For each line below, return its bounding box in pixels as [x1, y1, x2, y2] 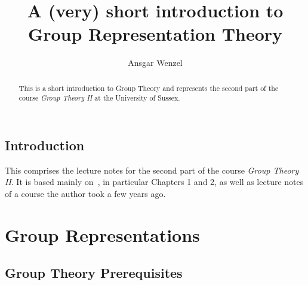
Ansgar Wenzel [128, 56, 183, 69]
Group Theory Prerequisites [5, 263, 183, 282]
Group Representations [5, 222, 200, 247]
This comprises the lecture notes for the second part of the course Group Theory [5, 163, 299, 176]
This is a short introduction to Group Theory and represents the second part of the [19, 83, 279, 93]
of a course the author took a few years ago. [5, 187, 166, 200]
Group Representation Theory [27, 22, 283, 46]
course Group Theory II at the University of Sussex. [19, 93, 180, 103]
